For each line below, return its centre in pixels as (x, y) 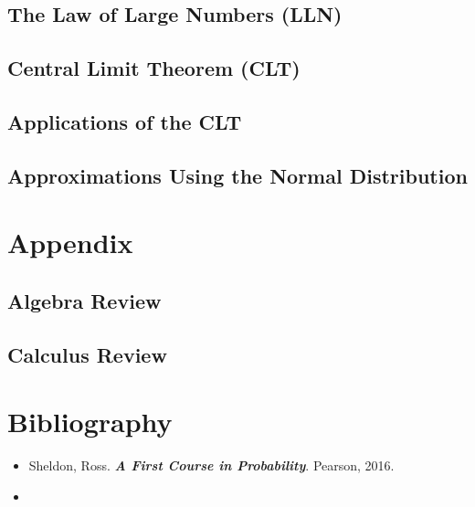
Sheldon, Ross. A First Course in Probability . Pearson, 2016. (211, 465)
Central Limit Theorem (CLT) (154, 68)
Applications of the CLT (125, 121)
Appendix (70, 243)
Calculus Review (87, 354)
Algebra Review (84, 300)
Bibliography (90, 422)
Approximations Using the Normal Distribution (237, 175)
